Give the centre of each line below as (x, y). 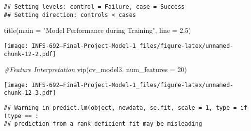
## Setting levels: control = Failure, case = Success (94, 7)
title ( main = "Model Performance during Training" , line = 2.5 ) (98, 30)
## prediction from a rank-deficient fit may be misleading (103, 124)
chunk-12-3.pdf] (30, 93)
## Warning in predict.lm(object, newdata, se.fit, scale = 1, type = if (126, 108)
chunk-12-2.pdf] (30, 54)
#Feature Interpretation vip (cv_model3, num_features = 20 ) (95, 69)
